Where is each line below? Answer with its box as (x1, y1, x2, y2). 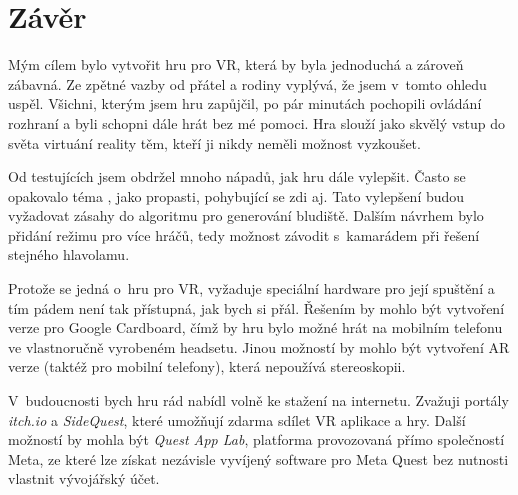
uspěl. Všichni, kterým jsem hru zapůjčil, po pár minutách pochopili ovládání (8, 93, 482, 114)
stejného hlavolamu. (8, 244, 130, 265)
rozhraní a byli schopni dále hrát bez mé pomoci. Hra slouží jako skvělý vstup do (8, 112, 506, 133)
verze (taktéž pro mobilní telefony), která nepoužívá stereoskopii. (8, 356, 406, 377)
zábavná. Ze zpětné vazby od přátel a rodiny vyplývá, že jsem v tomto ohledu (8, 73, 487, 94)
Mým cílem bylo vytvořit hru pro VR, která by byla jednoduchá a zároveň (8, 54, 464, 75)
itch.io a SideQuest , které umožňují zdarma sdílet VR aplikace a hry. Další (8, 409, 466, 430)
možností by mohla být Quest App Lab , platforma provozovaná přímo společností (8, 429, 505, 450)
